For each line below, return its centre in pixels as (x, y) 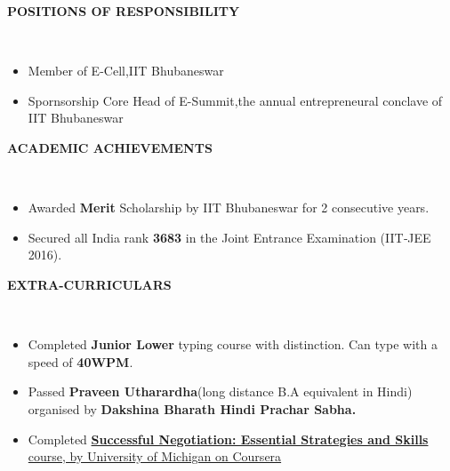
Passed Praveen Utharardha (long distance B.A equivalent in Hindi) (220, 391)
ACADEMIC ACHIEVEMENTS (110, 147)
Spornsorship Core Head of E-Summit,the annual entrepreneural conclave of (235, 100)
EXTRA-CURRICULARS (89, 284)
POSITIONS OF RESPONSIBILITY (124, 11)
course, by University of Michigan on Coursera (155, 456)
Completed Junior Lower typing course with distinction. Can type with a (233, 344)
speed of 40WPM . (80, 361)
